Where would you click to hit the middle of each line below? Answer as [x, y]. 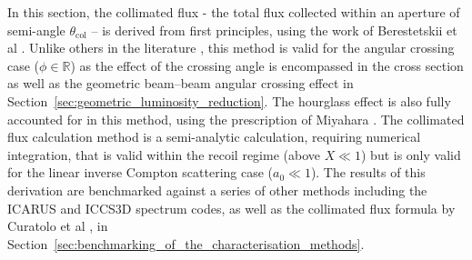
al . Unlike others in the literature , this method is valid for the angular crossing [231, 48]
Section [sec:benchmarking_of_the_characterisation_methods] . [186, 243]
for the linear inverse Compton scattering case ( [141, 172]
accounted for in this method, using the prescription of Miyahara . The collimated [236, 119]
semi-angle [36, 30]
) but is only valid [411, 154]
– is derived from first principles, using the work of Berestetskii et [274, 30]
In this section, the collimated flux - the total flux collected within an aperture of [234, 12]
